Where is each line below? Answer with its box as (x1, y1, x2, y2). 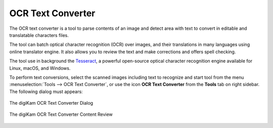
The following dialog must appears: (9, 89, 83, 95)
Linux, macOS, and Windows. (9, 65, 71, 71)
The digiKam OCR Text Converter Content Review (9, 111, 113, 117)
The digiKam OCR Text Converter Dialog (9, 100, 94, 106)
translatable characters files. (9, 32, 69, 38)
